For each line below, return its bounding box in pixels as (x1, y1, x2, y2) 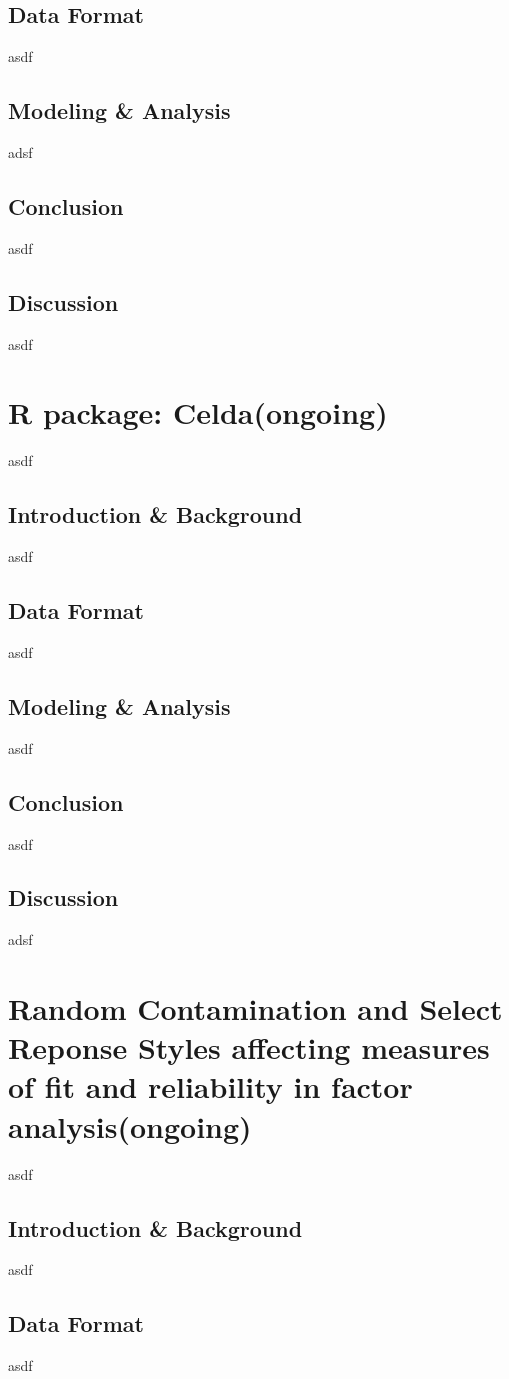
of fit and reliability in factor (8, 1066, 413, 1107)
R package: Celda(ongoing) (8, 392, 388, 433)
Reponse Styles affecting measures (8, 1027, 490, 1068)
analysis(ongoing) (8, 1105, 252, 1146)
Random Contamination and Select (8, 988, 503, 1029)
